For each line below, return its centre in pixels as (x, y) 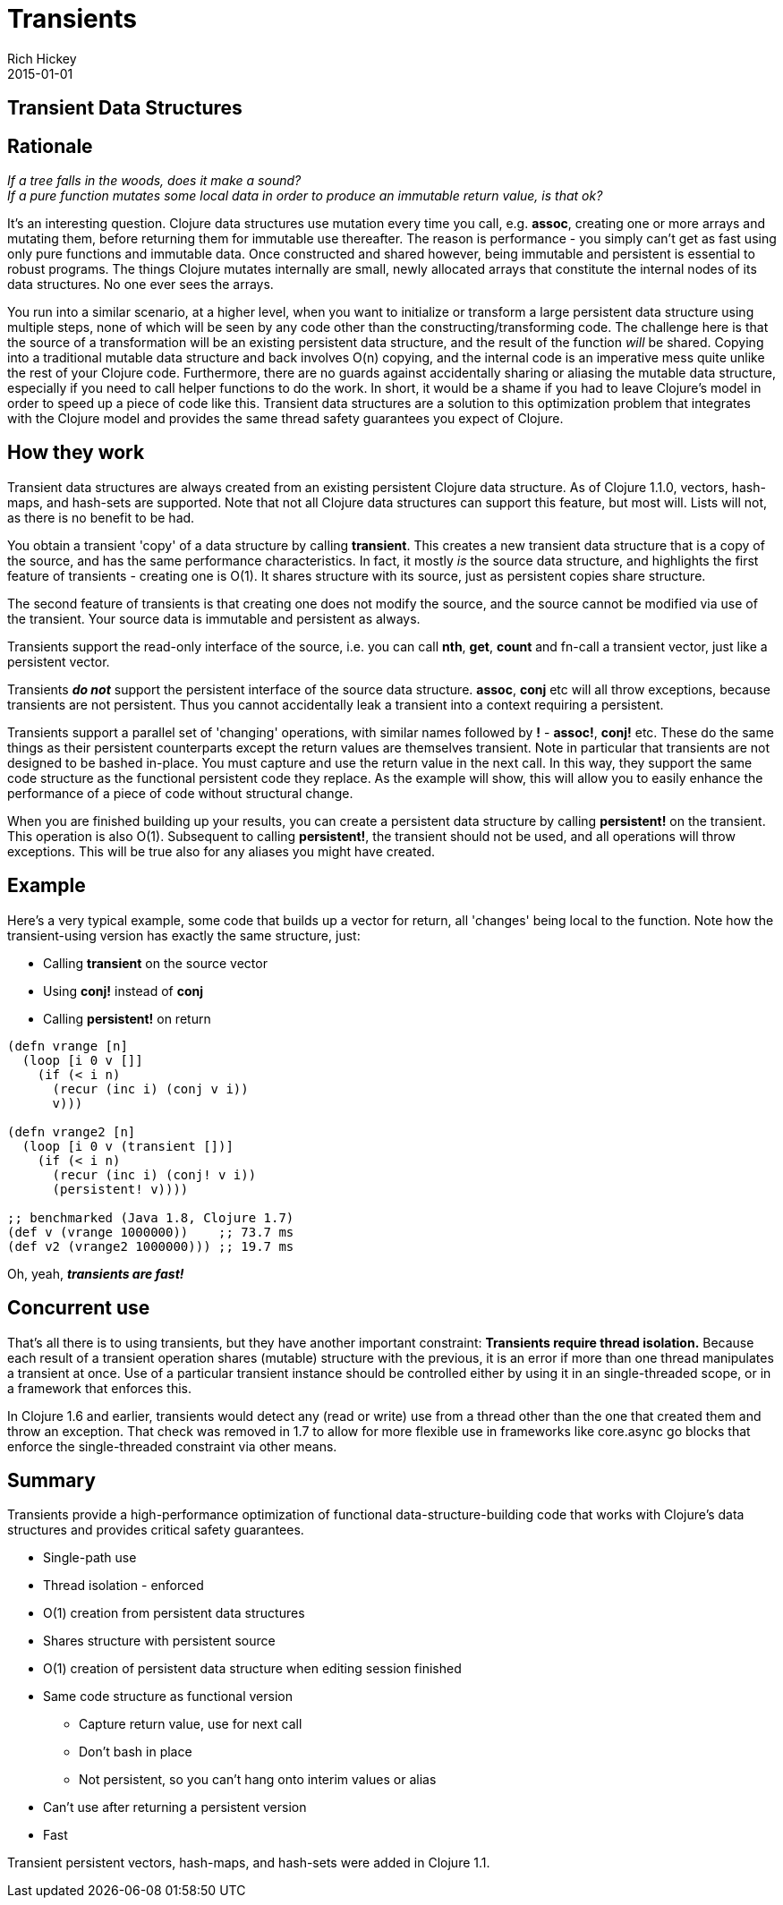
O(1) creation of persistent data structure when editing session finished (252, 1669)
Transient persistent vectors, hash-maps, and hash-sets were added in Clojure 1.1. (249, 1863)
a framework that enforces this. (100, 1388)
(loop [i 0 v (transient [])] (128, 1146)
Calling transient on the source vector (155, 963)
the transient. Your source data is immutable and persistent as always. (214, 618)
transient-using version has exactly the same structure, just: (184, 935)
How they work (76, 453)
